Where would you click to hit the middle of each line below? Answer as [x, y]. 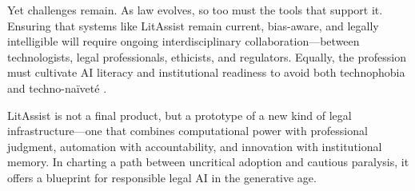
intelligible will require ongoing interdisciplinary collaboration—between [184, 41]
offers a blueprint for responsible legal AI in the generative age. [162, 177]
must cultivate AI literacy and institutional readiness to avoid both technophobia [206, 72]
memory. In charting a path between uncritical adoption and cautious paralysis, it [208, 162]
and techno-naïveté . [57, 88]
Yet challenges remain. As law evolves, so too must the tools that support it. [195, 10]
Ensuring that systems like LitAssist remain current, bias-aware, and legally [193, 25]
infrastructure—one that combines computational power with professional [188, 131]
